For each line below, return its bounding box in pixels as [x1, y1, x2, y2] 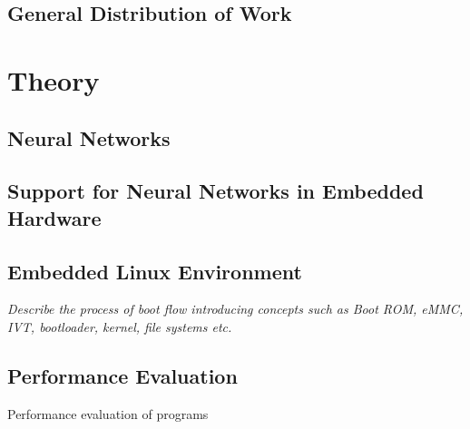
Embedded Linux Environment [7, 257, 302, 285]
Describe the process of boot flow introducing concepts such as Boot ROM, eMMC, [7, 299, 464, 318]
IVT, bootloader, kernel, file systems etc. [7, 317, 232, 336]
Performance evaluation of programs [7, 404, 209, 423]
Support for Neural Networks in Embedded [7, 177, 424, 205]
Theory [7, 61, 100, 98]
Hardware [7, 203, 102, 231]
